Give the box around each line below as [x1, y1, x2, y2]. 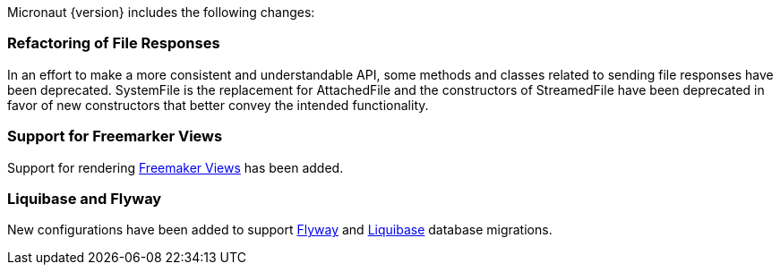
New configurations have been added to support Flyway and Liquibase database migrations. [7, 222, 553, 238]
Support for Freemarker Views [7, 127, 223, 146]
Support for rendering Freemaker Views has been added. [7, 159, 344, 175]
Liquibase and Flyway [7, 189, 162, 208]
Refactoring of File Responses [7, 34, 220, 53]
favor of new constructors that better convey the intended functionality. [7, 97, 429, 113]
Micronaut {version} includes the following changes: [7, 4, 315, 20]
